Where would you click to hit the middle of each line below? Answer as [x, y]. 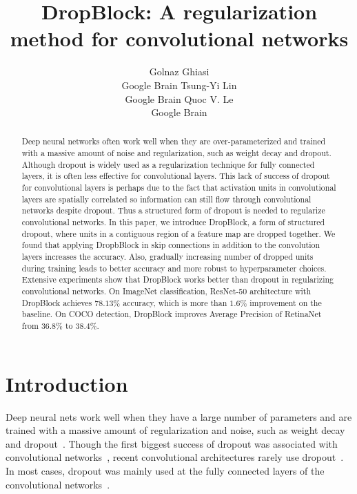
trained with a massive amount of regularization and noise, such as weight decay [175, 430]
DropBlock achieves [57, 302]
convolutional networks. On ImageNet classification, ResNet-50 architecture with [166, 291]
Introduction [67, 383]
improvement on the [286, 302]
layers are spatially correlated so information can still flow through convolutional [166, 199]
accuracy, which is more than [175, 302]
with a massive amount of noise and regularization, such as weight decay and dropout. [176, 153]
